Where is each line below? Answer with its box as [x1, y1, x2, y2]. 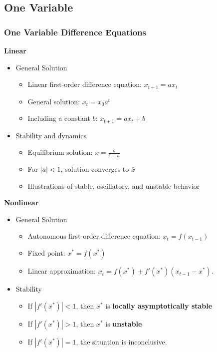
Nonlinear [4, 197, 39, 208]
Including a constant [27, 113, 90, 123]
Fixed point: [27, 248, 65, 258]
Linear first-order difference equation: [27, 79, 142, 89]
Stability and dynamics [15, 130, 87, 140]
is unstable [105, 318, 142, 329]
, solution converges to [60, 164, 129, 174]
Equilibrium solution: [27, 147, 93, 157]
